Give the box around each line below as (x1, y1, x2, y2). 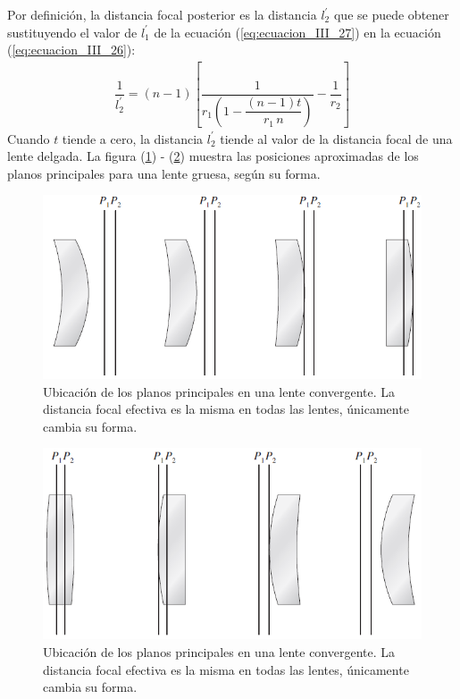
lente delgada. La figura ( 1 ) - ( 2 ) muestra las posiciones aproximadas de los (7, 147, 419, 165)
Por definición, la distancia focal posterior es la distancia (7, 5, 317, 23)
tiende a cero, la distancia (62, 129, 204, 147)
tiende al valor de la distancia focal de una (220, 129, 453, 147)
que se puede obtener (333, 5, 449, 23)
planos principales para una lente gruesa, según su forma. (7, 164, 321, 182)
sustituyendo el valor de (7, 22, 138, 41)
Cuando (7, 129, 50, 147)
